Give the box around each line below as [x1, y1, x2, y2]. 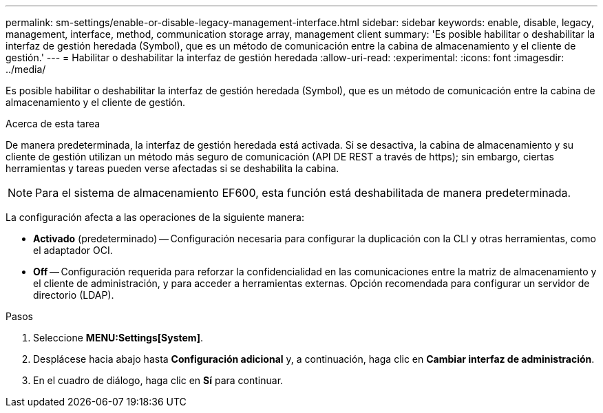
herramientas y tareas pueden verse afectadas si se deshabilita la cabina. [6, 162, 339, 174]
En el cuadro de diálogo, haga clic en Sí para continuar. [33, 374, 284, 386]
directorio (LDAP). [33, 289, 114, 301]
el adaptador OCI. [33, 244, 113, 256]
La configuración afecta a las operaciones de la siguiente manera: [6, 211, 304, 223]
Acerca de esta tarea [6, 118, 100, 129]
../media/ [6, 63, 46, 75]
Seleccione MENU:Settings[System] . [33, 332, 203, 343]
